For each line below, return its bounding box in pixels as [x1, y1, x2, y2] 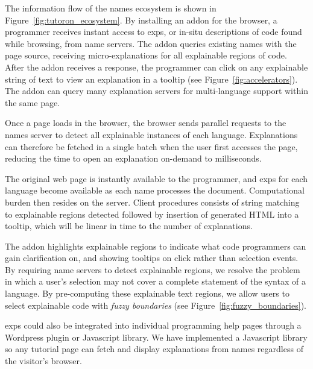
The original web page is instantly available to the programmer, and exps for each [5, 172, 308, 184]
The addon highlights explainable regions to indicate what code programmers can [5, 239, 306, 252]
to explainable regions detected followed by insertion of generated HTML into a [5, 207, 299, 220]
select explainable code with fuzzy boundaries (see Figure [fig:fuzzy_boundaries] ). [5, 298, 306, 311]
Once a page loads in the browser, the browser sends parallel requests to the [5, 116, 286, 129]
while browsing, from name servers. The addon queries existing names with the [5, 37, 297, 49]
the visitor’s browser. [5, 355, 82, 367]
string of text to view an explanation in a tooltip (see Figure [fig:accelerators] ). [5, 72, 298, 85]
